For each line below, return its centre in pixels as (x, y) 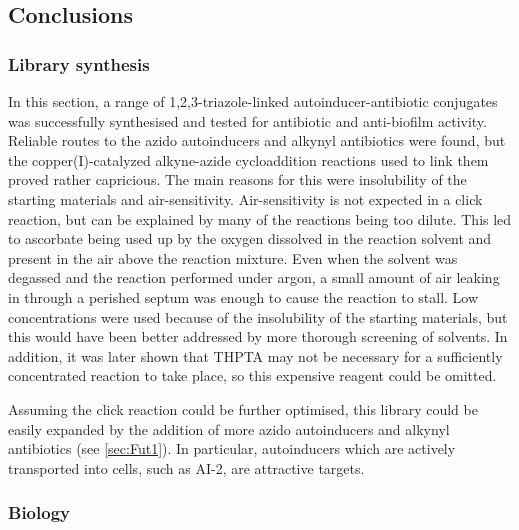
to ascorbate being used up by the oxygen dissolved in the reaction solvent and (250, 238)
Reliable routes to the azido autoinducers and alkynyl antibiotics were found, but (257, 140)
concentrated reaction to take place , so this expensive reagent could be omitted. (252, 375)
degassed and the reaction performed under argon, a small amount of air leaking (254, 277)
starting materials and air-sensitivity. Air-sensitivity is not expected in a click (245, 198)
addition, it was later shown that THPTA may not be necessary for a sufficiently (255, 355)
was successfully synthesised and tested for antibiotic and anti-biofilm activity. (247, 120)
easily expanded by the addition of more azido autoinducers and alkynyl (229, 428)
